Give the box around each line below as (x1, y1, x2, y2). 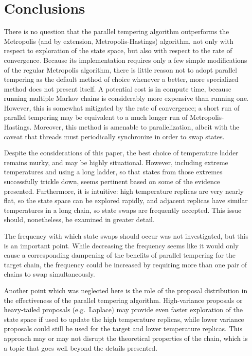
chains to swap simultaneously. (4, 269, 95, 279)
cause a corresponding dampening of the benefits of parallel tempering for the (4, 250, 236, 260)
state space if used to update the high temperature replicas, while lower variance (4, 314, 244, 324)
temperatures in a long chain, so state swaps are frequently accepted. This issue (4, 205, 241, 215)
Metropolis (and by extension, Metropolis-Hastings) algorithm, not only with (4, 36, 234, 46)
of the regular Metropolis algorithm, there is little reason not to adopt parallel (4, 64, 237, 75)
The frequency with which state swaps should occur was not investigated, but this (4, 231, 249, 241)
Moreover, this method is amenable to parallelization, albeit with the (34, 122, 239, 132)
